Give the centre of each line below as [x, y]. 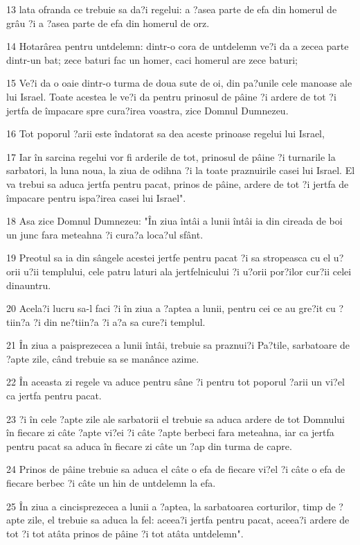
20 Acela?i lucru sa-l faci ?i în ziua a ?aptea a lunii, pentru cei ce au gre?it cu [171, 308]
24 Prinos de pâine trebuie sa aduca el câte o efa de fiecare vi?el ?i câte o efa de [176, 469]
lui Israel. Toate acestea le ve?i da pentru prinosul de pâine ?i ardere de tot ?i [171, 96]
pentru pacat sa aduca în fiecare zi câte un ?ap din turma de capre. [149, 445]
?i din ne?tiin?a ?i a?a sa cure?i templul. [119, 321]
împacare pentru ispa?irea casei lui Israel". [96, 197]
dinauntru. [29, 285]
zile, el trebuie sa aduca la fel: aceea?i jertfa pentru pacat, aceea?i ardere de [189, 520]
